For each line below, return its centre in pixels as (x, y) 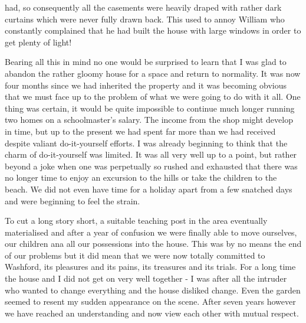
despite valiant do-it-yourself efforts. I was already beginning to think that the (146, 143)
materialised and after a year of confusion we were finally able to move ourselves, (151, 232)
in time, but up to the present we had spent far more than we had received (140, 131)
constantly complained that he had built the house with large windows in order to (153, 30)
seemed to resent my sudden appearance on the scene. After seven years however (150, 301)
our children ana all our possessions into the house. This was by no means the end (153, 244)
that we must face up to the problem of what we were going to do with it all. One (153, 97)
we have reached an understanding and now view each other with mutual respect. (152, 313)
